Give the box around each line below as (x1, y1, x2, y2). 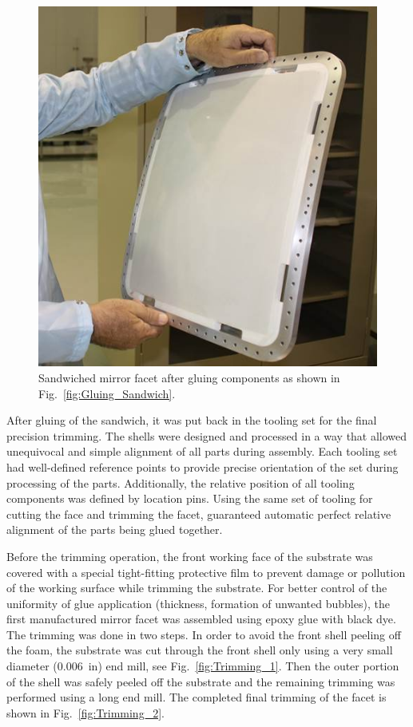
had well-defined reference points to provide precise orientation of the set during (6, 458, 399, 475)
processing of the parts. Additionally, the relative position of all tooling (6, 474, 355, 491)
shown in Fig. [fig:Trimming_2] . (6, 704, 165, 721)
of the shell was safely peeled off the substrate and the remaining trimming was (6, 673, 395, 689)
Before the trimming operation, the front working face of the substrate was (6, 547, 373, 564)
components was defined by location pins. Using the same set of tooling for (6, 490, 373, 507)
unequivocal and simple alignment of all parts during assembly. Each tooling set (6, 443, 398, 460)
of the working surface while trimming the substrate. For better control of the (6, 579, 387, 596)
